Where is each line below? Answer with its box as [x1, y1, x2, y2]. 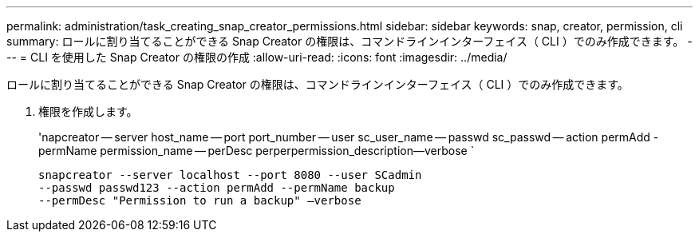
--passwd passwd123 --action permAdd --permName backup [38, 181, 395, 194]
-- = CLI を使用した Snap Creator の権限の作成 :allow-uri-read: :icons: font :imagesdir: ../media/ [6, 50, 507, 64]
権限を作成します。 [38, 105, 138, 118]
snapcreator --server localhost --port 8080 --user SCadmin [38, 169, 422, 181]
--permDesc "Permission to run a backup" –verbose [38, 194, 361, 207]
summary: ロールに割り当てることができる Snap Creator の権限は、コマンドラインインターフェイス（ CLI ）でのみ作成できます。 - [6, 34, 693, 48]
